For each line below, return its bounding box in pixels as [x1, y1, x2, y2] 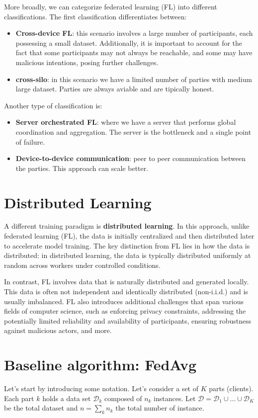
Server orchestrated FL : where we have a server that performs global [15, 117, 236, 127]
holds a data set [42, 393, 91, 403]
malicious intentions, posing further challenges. [15, 57, 159, 67]
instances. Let [154, 393, 196, 403]
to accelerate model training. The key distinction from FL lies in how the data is [4, 240, 250, 251]
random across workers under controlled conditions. [4, 259, 161, 270]
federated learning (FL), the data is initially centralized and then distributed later [4, 231, 255, 241]
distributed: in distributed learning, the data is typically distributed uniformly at [4, 250, 251, 260]
